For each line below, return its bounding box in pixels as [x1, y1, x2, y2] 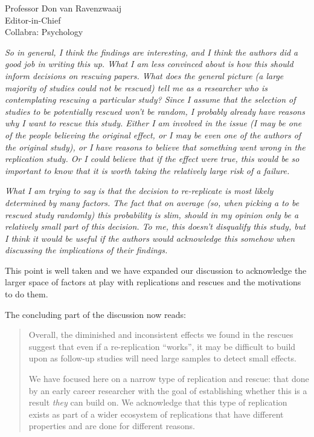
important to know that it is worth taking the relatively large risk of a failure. [5, 164, 290, 176]
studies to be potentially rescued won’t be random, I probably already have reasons [5, 105, 305, 117]
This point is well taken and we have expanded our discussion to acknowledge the [5, 264, 307, 276]
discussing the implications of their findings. [5, 244, 168, 256]
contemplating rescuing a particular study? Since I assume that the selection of [5, 93, 296, 106]
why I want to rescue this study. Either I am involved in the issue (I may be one [5, 117, 302, 129]
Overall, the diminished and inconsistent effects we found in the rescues [28, 328, 293, 341]
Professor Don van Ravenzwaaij [5, 2, 121, 14]
